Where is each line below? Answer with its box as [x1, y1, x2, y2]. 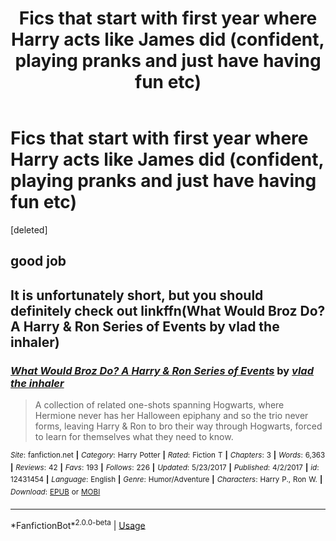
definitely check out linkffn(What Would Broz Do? [10, 302, 326, 319]
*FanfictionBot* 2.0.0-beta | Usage [10, 517, 146, 531]
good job [10, 253, 67, 270]
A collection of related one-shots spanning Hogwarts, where [34, 399, 285, 411]
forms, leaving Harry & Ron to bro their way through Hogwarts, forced [34, 420, 323, 432]
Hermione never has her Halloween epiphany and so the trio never [34, 410, 309, 422]
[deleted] [10, 223, 48, 236]
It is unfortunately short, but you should [10, 287, 264, 304]
